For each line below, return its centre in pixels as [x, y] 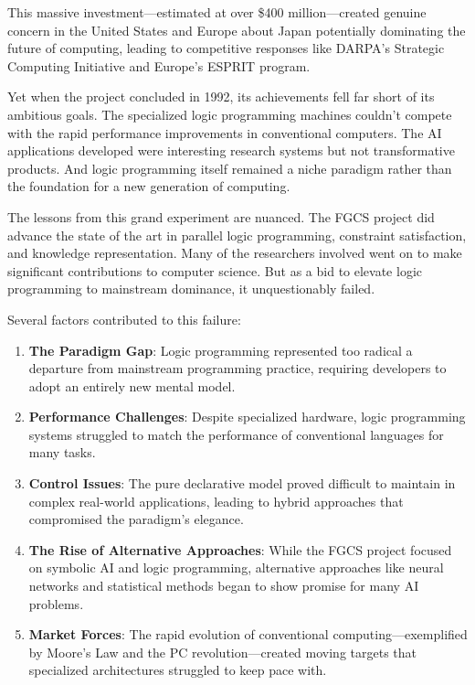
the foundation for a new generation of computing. [149, 186]
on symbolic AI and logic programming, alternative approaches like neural [236, 567]
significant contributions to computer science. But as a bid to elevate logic [215, 270]
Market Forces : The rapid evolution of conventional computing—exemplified [248, 634]
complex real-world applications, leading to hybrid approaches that [216, 501]
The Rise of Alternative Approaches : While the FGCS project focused [240, 549]
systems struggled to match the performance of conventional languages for [236, 434]
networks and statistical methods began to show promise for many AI [224, 586]
